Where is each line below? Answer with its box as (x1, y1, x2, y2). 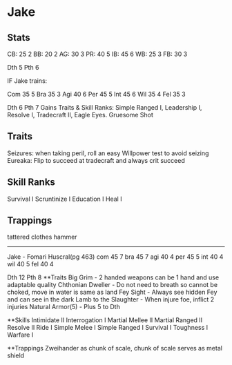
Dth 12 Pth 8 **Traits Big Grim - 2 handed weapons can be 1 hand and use (7, 273, 220, 282)
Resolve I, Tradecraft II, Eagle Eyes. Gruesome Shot (7, 111, 154, 119)
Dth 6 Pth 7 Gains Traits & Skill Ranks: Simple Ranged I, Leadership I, (7, 103, 202, 111)
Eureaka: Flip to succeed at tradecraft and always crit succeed (7, 156, 185, 164)
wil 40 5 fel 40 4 (7, 260, 54, 268)
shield (7, 351, 25, 359)
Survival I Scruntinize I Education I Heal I (7, 195, 122, 203)
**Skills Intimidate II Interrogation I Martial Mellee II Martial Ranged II (7, 316, 203, 324)
